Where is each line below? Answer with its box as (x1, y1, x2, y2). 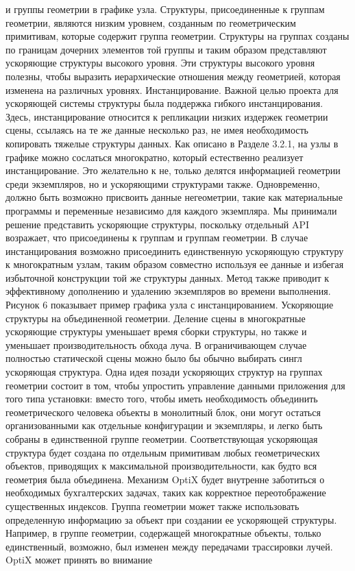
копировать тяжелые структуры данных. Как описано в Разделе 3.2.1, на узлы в (5, 136, 339, 150)
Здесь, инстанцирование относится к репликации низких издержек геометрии (5, 109, 328, 123)
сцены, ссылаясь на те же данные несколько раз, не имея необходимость (5, 123, 308, 137)
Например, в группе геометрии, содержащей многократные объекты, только (5, 526, 321, 540)
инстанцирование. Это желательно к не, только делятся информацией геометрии (5, 163, 341, 178)
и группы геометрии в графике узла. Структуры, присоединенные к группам (5, 2, 325, 16)
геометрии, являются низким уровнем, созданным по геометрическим (5, 15, 296, 29)
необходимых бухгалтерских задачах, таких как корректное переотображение (5, 485, 326, 500)
